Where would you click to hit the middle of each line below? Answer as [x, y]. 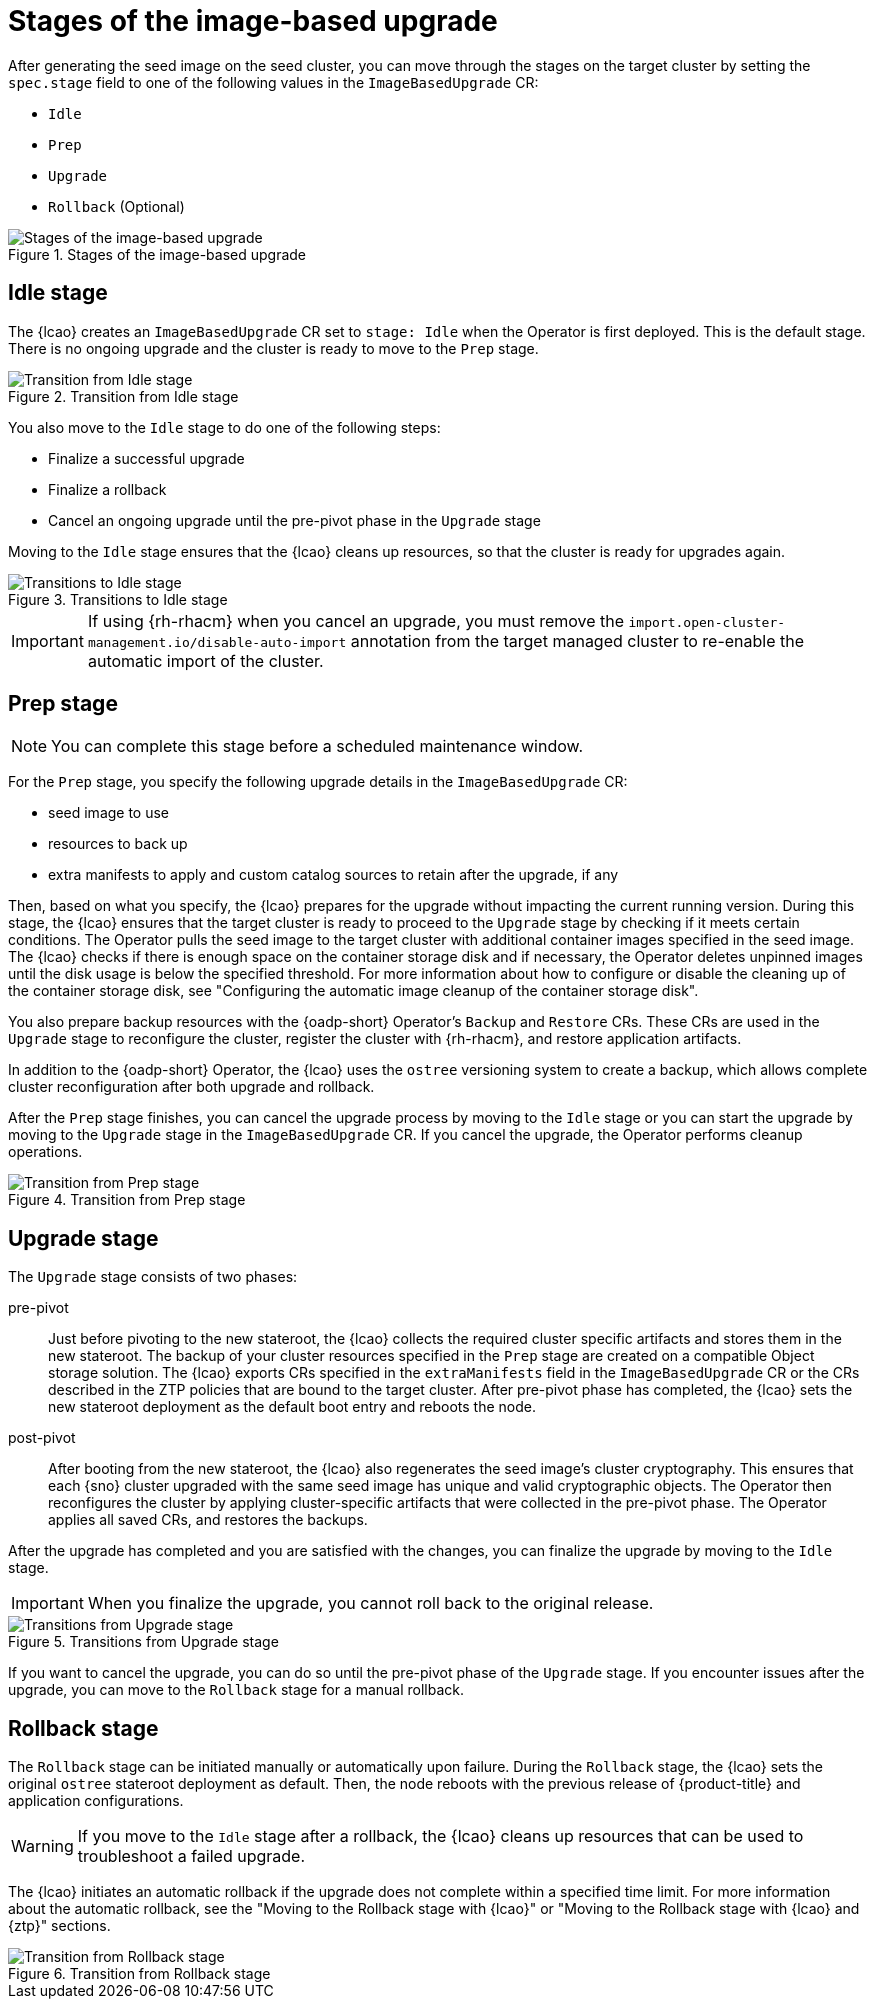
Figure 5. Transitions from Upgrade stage [143, 1642]
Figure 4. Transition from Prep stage [127, 1200]
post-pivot [42, 1438]
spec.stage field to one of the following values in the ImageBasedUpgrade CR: [273, 82]
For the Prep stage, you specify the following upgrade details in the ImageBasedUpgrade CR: [318, 782]
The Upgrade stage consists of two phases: [153, 1277]
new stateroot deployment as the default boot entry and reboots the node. [292, 1407]
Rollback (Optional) [116, 206]
